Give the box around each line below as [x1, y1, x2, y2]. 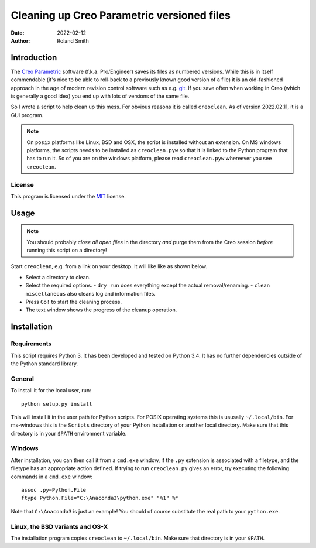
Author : [11, 37, 30, 44]
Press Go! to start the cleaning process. [25, 299, 122, 306]
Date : [11, 29, 25, 36]
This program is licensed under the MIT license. [11, 193, 126, 200]
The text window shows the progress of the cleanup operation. [25, 306, 177, 313]
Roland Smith [57, 37, 89, 44]
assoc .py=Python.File [21, 487, 87, 493]
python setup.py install [21, 400, 92, 407]
